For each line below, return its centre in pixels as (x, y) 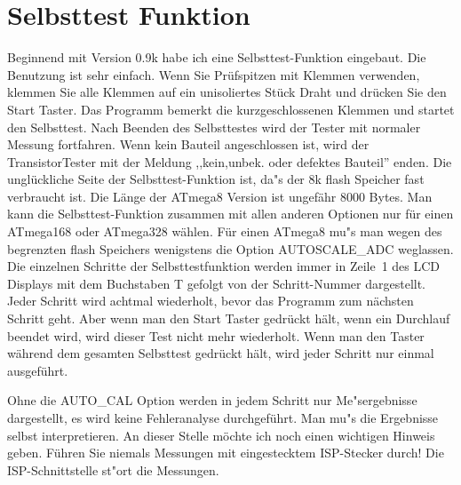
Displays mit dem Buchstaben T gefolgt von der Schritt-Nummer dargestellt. (217, 283)
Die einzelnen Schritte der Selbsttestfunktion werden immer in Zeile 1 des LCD (224, 266)
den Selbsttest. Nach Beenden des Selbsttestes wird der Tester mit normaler (214, 127)
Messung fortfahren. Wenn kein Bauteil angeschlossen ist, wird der (188, 144)
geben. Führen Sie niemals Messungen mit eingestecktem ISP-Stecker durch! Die (226, 453)
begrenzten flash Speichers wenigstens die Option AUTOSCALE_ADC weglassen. (230, 248)
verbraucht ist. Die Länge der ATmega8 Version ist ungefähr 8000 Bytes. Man (220, 196)
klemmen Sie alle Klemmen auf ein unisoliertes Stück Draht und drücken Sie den (227, 92)
